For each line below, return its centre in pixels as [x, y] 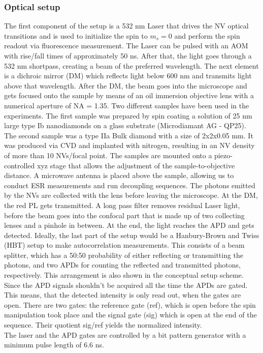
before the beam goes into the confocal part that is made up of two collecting [124, 215]
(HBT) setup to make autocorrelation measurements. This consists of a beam [124, 245]
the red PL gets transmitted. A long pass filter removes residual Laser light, [122, 205]
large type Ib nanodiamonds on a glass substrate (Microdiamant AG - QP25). [125, 125]
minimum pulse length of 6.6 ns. [54, 345]
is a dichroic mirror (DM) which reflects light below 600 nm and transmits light [128, 76]
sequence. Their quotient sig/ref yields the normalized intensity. [103, 325]
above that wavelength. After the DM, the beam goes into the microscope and [126, 85]
